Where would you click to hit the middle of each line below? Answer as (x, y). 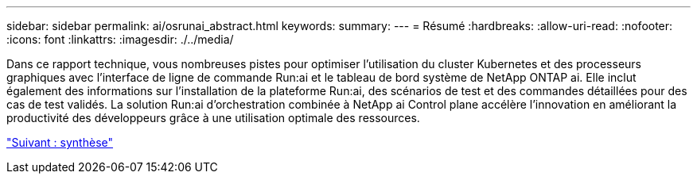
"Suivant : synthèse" (60, 142)
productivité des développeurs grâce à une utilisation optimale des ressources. (213, 118)
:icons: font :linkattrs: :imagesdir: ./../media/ (120, 39)
